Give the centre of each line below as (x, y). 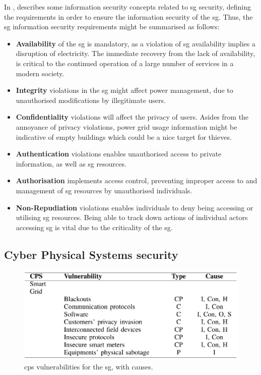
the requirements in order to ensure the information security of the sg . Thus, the (128, 16)
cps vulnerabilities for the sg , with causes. (89, 367)
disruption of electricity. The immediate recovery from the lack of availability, (136, 53)
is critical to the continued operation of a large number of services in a (125, 63)
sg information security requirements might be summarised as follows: (112, 26)
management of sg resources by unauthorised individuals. (104, 190)
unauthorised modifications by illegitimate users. (91, 100)
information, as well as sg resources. (71, 163)
